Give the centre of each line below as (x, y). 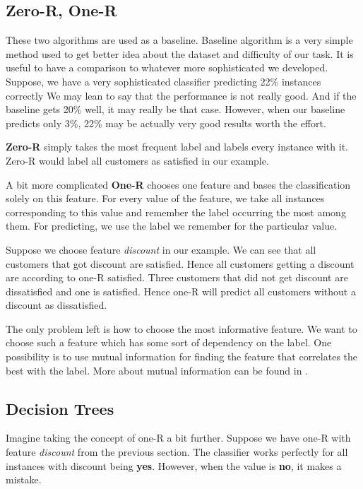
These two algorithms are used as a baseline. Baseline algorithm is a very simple (179, 40)
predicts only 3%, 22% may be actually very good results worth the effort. (166, 123)
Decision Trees (60, 408)
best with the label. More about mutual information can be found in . (157, 370)
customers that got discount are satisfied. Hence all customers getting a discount (180, 263)
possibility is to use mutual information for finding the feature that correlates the (182, 357)
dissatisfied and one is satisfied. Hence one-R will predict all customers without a (181, 291)
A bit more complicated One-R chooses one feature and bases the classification (178, 184)
